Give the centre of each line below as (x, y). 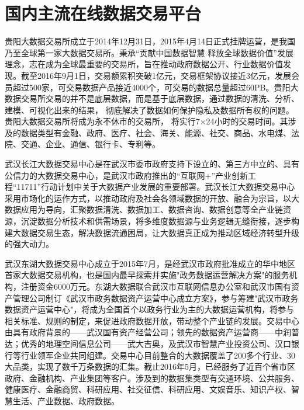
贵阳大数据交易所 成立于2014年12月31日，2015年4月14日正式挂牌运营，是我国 (150, 41)
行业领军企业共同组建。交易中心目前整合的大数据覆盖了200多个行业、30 (158, 355)
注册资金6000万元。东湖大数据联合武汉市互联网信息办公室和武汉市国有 (156, 286)
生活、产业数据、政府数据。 (66, 400)
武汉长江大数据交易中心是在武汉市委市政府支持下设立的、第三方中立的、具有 (152, 164)
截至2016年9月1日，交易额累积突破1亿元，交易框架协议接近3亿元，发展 (156, 75)
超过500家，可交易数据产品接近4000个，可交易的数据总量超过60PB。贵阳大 (156, 87)
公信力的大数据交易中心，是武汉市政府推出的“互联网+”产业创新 (127, 175)
